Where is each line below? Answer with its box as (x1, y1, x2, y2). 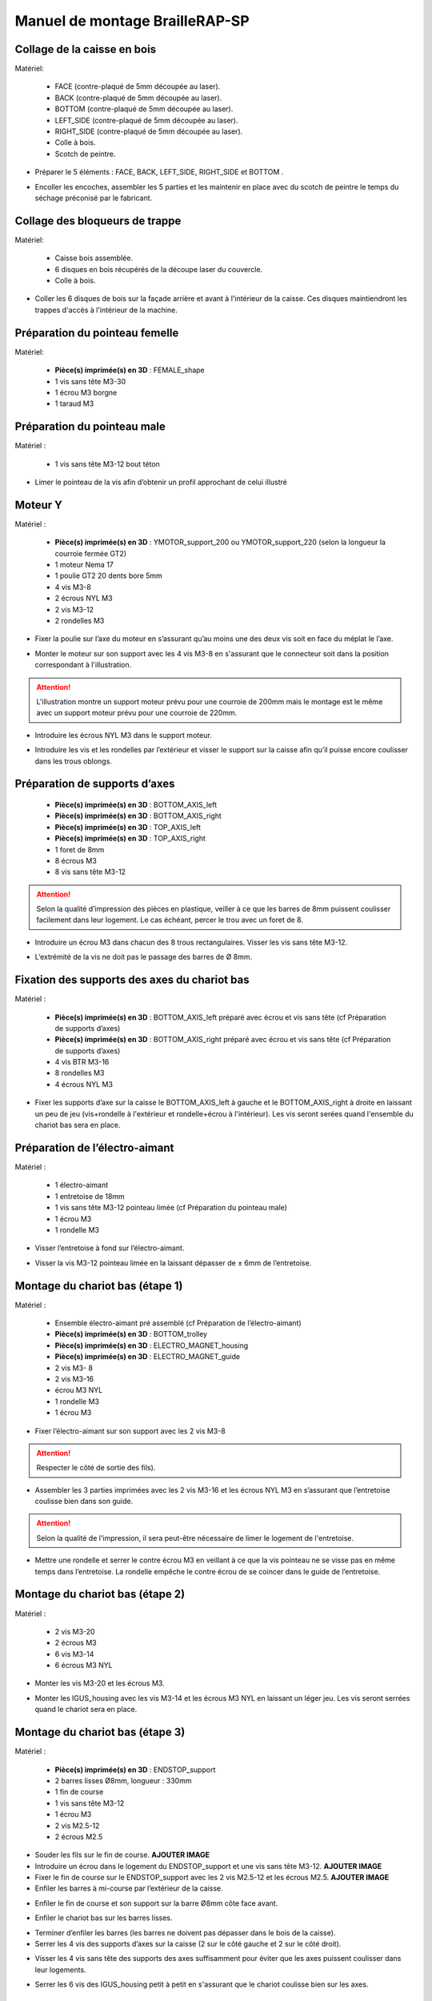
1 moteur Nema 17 (54, 560, 114, 570)
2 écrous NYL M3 (54, 593, 113, 604)
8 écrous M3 (54, 856, 98, 865)
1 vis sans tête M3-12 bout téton (54, 459, 160, 468)
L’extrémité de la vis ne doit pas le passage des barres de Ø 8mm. (34, 952, 253, 962)
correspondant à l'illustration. (34, 660, 132, 670)
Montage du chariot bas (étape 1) (14, 1279, 183, 1293)
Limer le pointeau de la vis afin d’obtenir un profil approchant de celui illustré (34, 477, 287, 487)
